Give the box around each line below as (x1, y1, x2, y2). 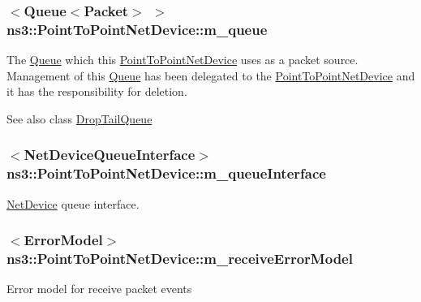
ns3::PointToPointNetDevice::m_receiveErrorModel (6, 248, 353, 269)
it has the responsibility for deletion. (6, 83, 187, 100)
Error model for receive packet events (6, 280, 192, 297)
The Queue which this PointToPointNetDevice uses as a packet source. (6, 51, 359, 68)
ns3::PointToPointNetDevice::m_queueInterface (6, 163, 326, 183)
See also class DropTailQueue (6, 110, 153, 127)
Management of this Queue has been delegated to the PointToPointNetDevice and (6, 67, 415, 84)
